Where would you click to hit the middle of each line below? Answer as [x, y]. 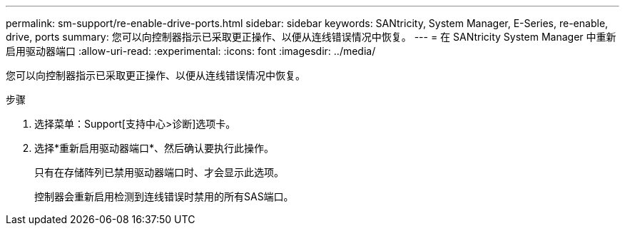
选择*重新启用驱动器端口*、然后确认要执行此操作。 [154, 148]
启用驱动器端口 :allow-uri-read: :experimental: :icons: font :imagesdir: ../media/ [191, 51]
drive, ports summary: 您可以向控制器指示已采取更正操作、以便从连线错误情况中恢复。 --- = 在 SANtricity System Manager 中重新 [311, 37]
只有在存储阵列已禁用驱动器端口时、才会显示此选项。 [159, 172]
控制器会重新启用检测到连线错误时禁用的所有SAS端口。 [164, 196]
